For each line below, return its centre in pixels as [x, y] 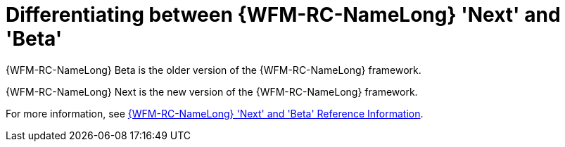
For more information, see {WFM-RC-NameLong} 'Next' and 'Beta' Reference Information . [215, 113]
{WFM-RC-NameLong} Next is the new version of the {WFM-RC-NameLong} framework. [212, 91]
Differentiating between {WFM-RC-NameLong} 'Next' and [283, 15]
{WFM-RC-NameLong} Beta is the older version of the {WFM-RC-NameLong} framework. [214, 70]
